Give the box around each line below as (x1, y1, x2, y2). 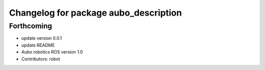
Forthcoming (9, 22, 53, 30)
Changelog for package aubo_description (9, 7, 182, 18)
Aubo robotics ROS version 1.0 (21, 49, 83, 55)
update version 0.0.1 (21, 35, 62, 41)
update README (21, 42, 55, 48)
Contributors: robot (21, 56, 60, 62)
